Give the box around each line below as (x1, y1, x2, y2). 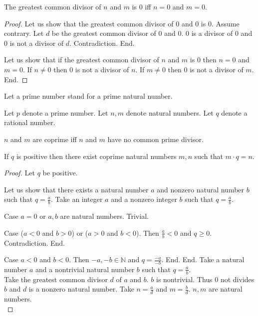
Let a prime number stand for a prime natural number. (4, 91, 173, 101)
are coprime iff (32, 134, 77, 144)
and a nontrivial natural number (35, 264, 135, 274)
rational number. (4, 117, 55, 128)
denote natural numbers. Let (126, 107, 214, 118)
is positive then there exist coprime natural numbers (16, 151, 177, 161)
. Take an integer (51, 194, 103, 204)
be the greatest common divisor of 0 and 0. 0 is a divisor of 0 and (51, 28, 253, 38)
